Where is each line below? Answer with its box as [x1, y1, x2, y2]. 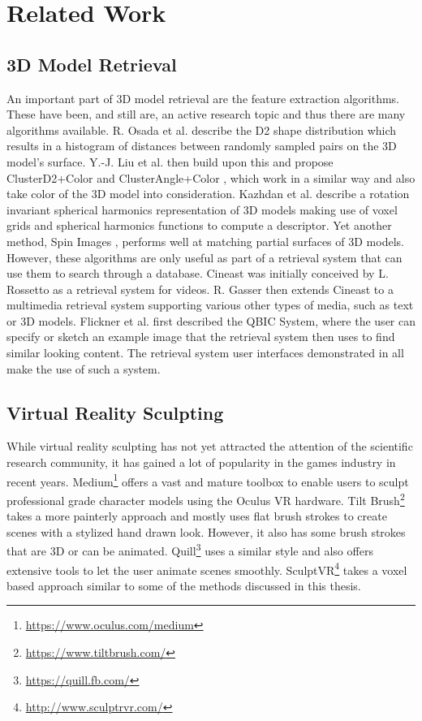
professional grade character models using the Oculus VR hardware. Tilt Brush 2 [6, 489, 405, 508]
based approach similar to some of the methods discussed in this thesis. [6, 576, 361, 594]
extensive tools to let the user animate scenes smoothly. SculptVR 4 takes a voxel [6, 559, 407, 578]
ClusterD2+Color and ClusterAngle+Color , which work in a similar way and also [6, 169, 416, 186]
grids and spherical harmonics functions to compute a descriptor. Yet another [6, 217, 392, 234]
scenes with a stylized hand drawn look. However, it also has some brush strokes [6, 523, 406, 540]
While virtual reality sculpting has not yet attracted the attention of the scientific [6, 438, 413, 455]
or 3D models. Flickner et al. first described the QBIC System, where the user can [6, 312, 416, 329]
